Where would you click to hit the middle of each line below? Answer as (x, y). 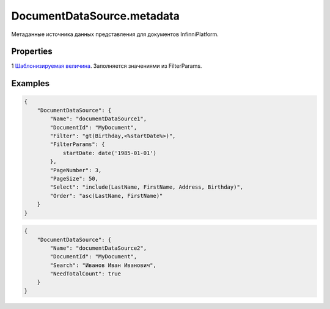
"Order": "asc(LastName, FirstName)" (106, 196)
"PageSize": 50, (74, 178)
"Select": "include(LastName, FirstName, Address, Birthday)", (147, 187)
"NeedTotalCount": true (86, 274)
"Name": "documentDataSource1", (98, 119)
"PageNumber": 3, (76, 170)
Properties (32, 52)
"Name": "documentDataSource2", (98, 248)
